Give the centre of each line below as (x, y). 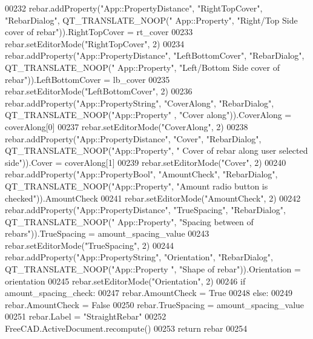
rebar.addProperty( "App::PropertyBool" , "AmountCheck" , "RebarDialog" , (141, 174)
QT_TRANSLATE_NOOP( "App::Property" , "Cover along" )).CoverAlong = (148, 115)
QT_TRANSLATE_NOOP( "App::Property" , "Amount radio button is (137, 186)
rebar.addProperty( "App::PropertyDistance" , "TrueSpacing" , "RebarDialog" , (145, 210)
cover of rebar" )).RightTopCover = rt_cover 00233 (99, 32)
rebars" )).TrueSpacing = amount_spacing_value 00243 (107, 233)
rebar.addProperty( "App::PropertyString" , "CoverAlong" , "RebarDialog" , (140, 103)
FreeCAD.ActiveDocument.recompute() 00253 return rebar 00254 (126, 328)
